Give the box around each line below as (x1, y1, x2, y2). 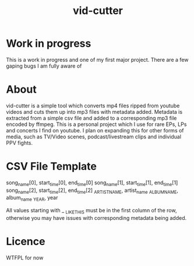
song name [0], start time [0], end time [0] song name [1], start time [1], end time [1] (6, 179, 178, 187)
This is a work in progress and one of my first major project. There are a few (6, 56, 189, 63)
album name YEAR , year (6, 194, 58, 202)
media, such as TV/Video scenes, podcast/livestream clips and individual (6, 133, 182, 140)
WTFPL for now (6, 254, 44, 261)
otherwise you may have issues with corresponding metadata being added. (6, 215, 187, 221)
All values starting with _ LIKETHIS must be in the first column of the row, (6, 207, 177, 215)
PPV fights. (6, 139, 33, 146)
